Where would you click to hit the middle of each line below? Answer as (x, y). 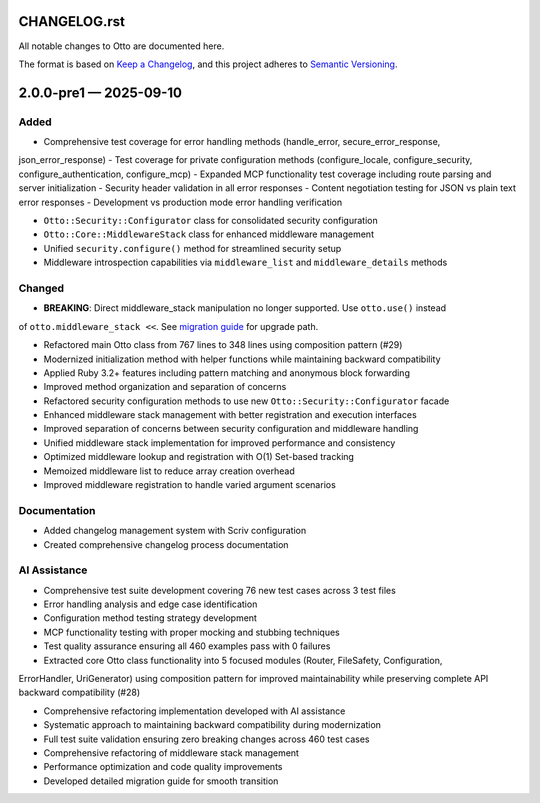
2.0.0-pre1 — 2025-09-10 (100, 92)
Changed (41, 288)
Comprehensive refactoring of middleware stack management (171, 752)
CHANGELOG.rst (71, 21)
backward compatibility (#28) (79, 692)
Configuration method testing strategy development (150, 618)
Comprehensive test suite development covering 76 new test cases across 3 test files (220, 590)
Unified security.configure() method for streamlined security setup (192, 248)
